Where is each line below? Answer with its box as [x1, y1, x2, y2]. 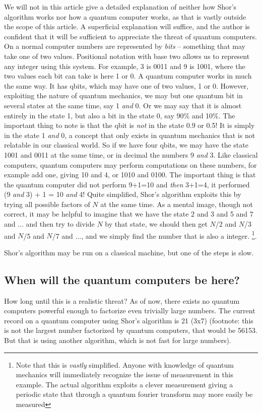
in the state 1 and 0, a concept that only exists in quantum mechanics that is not [4, 129, 255, 140]
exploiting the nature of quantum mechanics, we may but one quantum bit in [4, 90, 243, 101]
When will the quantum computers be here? [4, 271, 240, 287]
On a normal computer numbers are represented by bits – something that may [4, 41, 245, 51]
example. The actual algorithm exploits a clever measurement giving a [16, 379, 233, 389]
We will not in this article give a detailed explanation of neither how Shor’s [4, 2, 237, 12]
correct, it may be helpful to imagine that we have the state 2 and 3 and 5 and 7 [4, 209, 253, 219]
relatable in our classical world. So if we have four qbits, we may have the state [4, 140, 248, 150]
